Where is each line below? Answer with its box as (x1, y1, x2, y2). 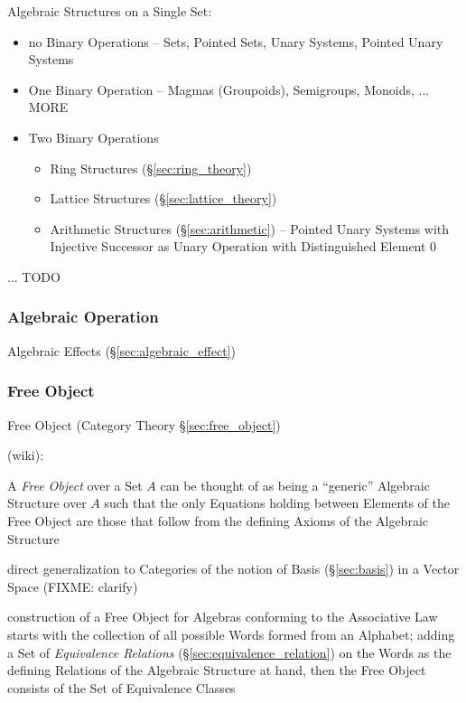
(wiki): (7, 445, 44, 464)
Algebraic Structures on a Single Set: (7, 2, 212, 20)
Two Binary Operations (28, 127, 159, 146)
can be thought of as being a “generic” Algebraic (160, 475, 430, 494)
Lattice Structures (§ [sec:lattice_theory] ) (50, 189, 277, 208)
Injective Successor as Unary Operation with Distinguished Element (50, 237, 426, 256)
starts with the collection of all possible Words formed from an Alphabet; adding (7, 624, 455, 643)
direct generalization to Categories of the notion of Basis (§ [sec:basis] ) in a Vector (7, 559, 460, 578)
